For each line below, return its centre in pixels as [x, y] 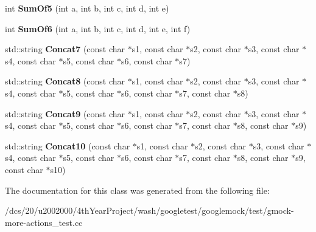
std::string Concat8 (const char [65, 81]
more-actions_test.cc [44, 222]
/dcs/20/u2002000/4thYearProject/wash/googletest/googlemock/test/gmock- [149, 210]
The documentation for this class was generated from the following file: [137, 190]
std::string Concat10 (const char [68, 145]
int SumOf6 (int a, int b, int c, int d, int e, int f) [98, 28]
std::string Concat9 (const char [65, 113]
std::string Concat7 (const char [65, 49]
